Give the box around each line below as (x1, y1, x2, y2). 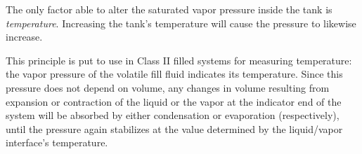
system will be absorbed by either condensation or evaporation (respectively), (6, 108, 340, 122)
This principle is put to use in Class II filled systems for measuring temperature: (6, 52, 352, 67)
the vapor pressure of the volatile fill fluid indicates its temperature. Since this (6, 66, 343, 81)
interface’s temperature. (6, 135, 108, 150)
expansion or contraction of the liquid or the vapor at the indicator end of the (6, 94, 342, 108)
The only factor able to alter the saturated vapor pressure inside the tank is (6, 2, 332, 16)
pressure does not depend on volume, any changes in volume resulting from (6, 80, 330, 94)
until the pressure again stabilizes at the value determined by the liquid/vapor (6, 121, 343, 136)
